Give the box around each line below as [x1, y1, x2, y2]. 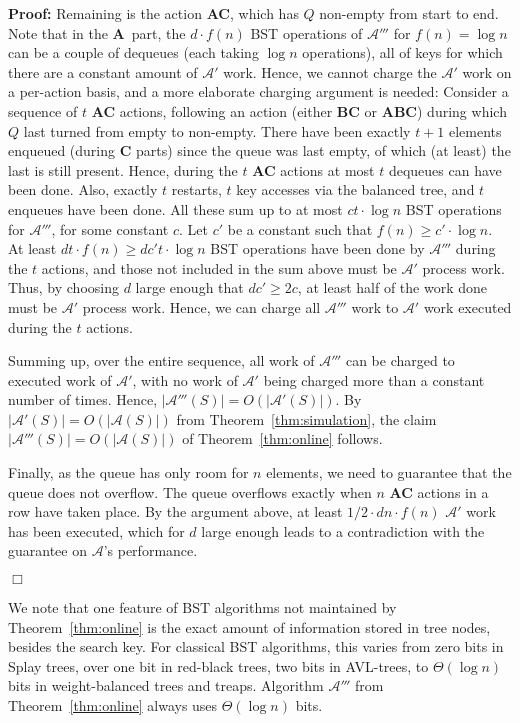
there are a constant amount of [8, 61, 198, 82]
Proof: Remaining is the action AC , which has [8, 3, 299, 23]
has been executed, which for [8, 520, 185, 541]
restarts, [171, 179, 222, 200]
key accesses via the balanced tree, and [236, 179, 475, 200]
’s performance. [103, 540, 198, 561]
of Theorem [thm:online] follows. [182, 428, 383, 449]
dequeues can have [388, 159, 502, 180]
